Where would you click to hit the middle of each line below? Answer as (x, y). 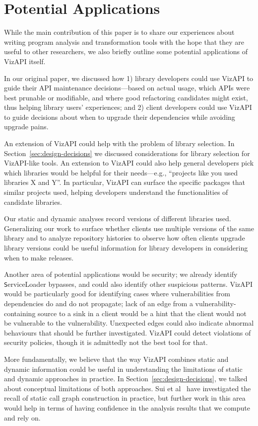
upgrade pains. (26, 127)
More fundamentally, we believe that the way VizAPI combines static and (116, 359)
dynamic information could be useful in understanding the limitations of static (123, 369)
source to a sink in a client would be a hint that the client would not (142, 313)
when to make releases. (39, 257)
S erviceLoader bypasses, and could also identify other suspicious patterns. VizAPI (129, 284)
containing (20, 313)
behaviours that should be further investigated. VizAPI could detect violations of (128, 332)
